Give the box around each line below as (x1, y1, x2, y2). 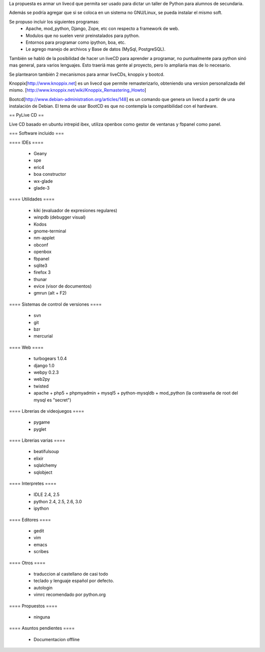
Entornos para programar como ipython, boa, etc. (26, 39, 126, 45)
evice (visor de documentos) (33, 283, 92, 289)
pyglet (33, 426, 47, 432)
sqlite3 (33, 262, 48, 268)
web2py (33, 376, 50, 382)
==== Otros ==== (9, 559, 46, 566)
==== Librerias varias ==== (9, 437, 66, 443)
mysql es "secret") (33, 397, 72, 403)
